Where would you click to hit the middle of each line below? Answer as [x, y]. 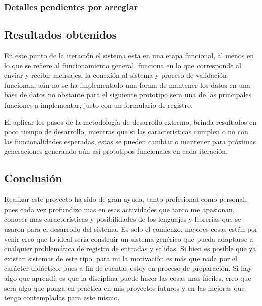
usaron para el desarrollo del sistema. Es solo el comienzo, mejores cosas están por [131, 228]
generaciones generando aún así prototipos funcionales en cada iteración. [116, 151]
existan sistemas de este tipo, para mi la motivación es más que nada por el [121, 258]
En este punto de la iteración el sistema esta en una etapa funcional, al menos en [129, 56]
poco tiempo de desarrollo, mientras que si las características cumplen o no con [126, 131]
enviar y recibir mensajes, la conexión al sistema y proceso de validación [115, 75]
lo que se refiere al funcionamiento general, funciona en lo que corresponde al [123, 65]
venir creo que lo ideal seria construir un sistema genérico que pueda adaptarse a [129, 238]
